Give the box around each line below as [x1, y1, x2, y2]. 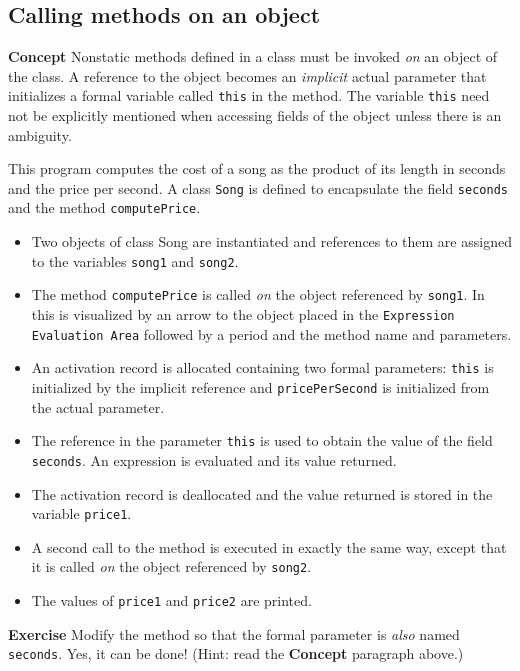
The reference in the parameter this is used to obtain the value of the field [31, 430, 493, 451]
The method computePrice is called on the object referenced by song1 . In [31, 284, 485, 305]
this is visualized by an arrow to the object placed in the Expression [31, 304, 455, 325]
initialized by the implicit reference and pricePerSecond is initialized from [31, 377, 490, 398]
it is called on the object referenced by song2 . [31, 556, 312, 577]
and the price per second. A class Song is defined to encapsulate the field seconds [8, 177, 508, 198]
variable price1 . [31, 503, 132, 524]
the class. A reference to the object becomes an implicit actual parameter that [8, 65, 487, 86]
